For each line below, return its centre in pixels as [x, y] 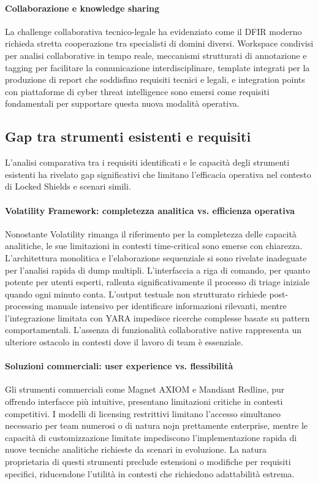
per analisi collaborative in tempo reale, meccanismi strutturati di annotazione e [156, 55]
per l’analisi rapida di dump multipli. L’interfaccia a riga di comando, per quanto [157, 270]
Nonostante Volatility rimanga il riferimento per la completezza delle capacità [151, 233]
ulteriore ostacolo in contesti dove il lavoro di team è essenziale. [124, 342]
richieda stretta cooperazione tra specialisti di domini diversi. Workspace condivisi [159, 43]
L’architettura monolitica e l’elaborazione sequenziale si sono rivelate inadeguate [156, 257]
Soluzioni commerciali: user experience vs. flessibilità [119, 366]
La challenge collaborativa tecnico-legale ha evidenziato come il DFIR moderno [153, 31]
